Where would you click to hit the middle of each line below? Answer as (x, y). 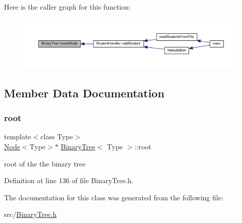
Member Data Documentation (84, 93)
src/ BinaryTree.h (31, 214)
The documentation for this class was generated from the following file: (114, 197)
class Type (57, 136)
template (18, 136)
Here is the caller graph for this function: (68, 7)
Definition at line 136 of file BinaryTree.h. (69, 180)
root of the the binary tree (45, 163)
